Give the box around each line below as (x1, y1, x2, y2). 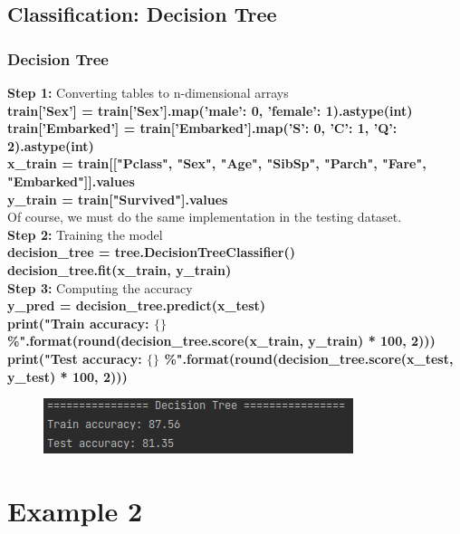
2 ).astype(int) (7, 136, 94, 155)
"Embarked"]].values (7, 171, 135, 190)
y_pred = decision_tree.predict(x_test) (7, 296, 266, 315)
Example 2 (7, 491, 143, 529)
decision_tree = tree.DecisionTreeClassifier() (7, 243, 295, 262)
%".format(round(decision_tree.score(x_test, (164, 348, 454, 367)
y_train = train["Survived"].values (7, 189, 228, 208)
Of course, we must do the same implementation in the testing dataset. (7, 207, 402, 226)
